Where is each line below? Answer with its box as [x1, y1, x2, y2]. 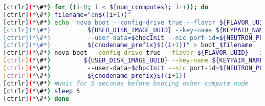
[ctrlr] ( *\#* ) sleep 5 [3, 87, 80, 95]
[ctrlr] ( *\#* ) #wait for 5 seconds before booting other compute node [3, 79, 249, 87]
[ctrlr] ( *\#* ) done [3, 95, 69, 102]
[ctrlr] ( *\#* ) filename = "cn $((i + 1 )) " [3, 11, 131, 18]
